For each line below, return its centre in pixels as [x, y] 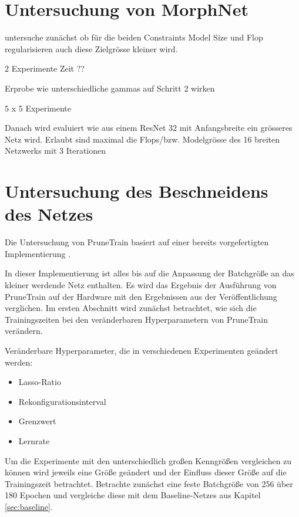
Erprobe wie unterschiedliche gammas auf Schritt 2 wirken [110, 88]
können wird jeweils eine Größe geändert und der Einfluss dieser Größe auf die [146, 472]
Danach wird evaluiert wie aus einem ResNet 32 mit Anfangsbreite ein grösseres [149, 128]
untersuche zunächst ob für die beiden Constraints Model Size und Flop [134, 37]
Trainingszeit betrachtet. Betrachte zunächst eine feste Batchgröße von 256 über [149, 483]
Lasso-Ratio [40, 382]
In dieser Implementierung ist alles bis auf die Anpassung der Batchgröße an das [149, 273]
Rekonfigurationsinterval [62, 401]
